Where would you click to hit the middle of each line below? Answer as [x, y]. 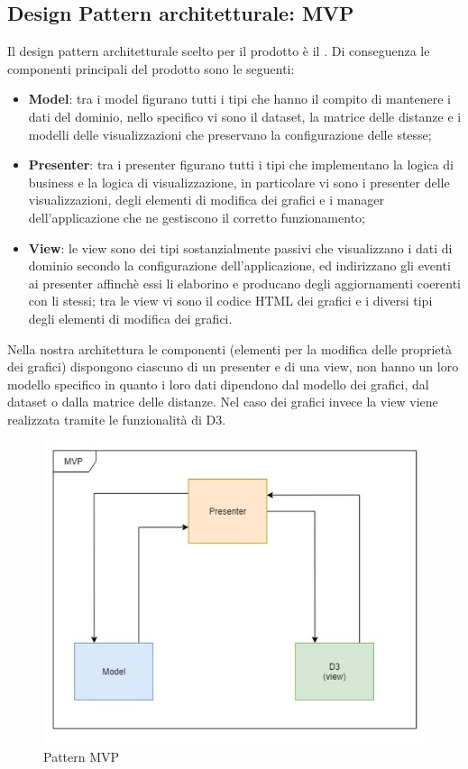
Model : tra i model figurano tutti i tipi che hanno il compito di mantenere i [240, 99]
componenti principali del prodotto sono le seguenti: [151, 68]
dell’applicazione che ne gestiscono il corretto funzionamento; [197, 217]
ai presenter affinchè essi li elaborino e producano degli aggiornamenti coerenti [244, 283]
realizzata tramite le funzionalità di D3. [117, 419]
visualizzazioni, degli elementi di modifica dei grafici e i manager [206, 200]
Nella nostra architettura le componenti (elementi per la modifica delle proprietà [230, 348]
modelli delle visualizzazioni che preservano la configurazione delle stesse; [230, 134]
